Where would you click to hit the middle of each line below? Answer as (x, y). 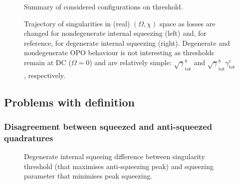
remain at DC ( (48, 62)
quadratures (29, 138)
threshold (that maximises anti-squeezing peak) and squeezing (119, 166)
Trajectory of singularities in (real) (77, 23)
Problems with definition (70, 102)
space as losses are (187, 23)
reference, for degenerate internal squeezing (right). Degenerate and (127, 43)
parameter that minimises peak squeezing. (88, 176)
